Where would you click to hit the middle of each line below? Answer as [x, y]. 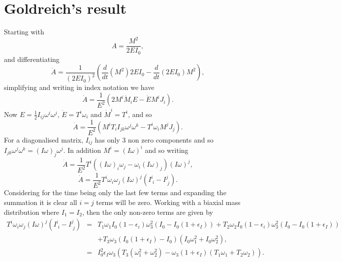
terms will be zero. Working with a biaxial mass [168, 202]
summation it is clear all [41, 202]
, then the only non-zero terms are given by [148, 212]
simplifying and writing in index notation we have [79, 87]
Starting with [24, 32]
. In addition [82, 150]
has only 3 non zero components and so [154, 139]
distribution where [32, 212]
